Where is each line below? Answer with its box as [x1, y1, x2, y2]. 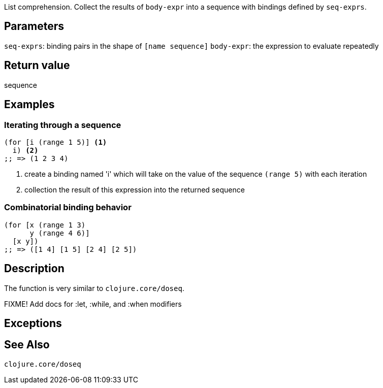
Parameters [4, 20, 64, 33]
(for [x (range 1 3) [4, 220, 86, 229]
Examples [4, 98, 55, 111]
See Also [4, 338, 50, 351]
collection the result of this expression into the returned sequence [24, 185, 245, 194]
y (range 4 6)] [29, 229, 90, 237]
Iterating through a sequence [4, 119, 121, 130]
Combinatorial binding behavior [4, 202, 132, 213]
